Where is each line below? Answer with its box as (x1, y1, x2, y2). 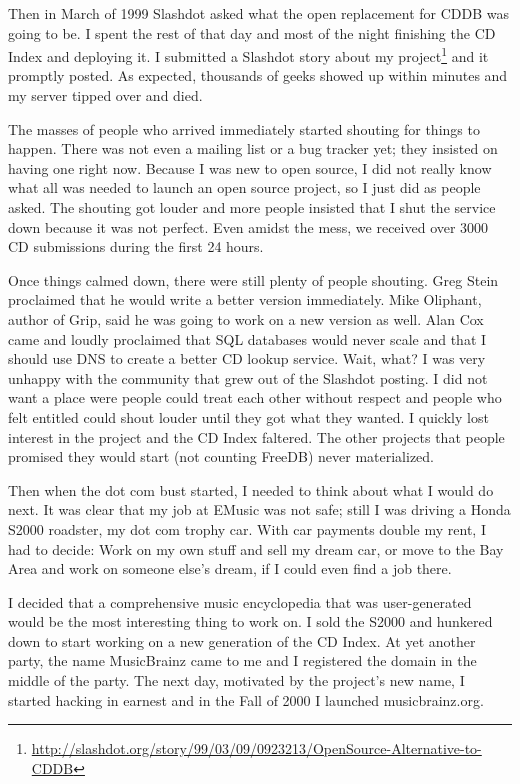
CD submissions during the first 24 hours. (8, 236, 264, 257)
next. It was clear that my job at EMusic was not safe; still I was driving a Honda (8, 499, 511, 520)
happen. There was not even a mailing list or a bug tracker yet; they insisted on (8, 138, 498, 159)
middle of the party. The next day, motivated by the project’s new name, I (8, 670, 465, 691)
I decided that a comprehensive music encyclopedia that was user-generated (8, 591, 472, 612)
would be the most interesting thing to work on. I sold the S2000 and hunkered (8, 611, 493, 632)
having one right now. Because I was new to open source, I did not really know (8, 157, 492, 178)
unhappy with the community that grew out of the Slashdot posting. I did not (8, 367, 488, 388)
